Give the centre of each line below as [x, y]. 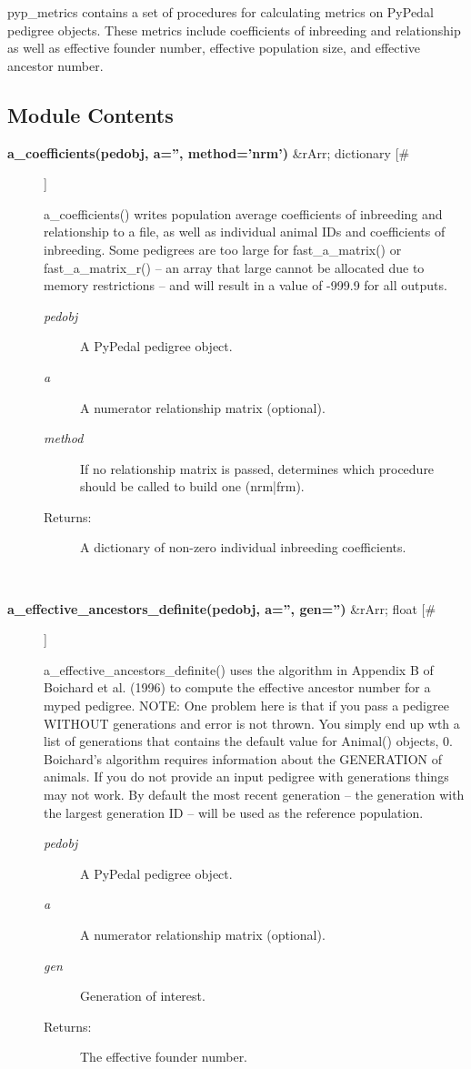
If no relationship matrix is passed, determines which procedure [257, 468]
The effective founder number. [164, 1057]
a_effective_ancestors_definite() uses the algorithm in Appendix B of [239, 669]
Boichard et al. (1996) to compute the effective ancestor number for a [237, 687]
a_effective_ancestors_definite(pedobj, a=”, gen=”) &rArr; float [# [222, 608]
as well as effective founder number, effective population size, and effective [214, 48]
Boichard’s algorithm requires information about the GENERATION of [243, 758]
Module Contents [90, 114]
